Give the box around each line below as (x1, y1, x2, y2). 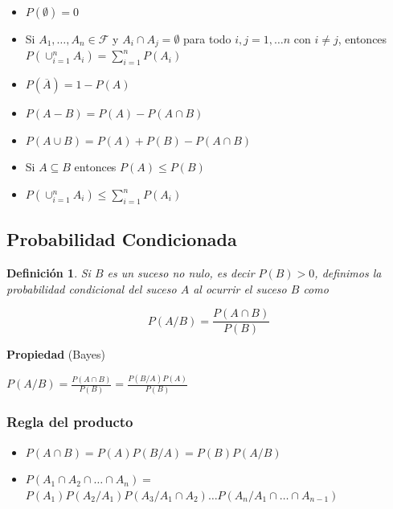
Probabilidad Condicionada (6, 227, 237, 252)
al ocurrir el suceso (193, 280, 287, 297)
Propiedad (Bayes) (6, 346, 106, 363)
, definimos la (314, 265, 382, 281)
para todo (183, 31, 231, 47)
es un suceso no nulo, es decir (107, 265, 255, 281)
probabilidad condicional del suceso (6, 280, 177, 297)
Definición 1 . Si (6, 265, 91, 281)
